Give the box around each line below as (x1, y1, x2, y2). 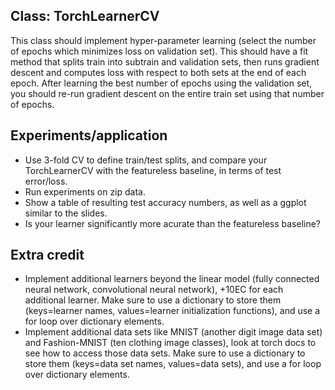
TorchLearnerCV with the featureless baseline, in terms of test (24, 164, 282, 176)
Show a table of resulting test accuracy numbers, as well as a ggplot (24, 196, 307, 208)
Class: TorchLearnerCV (10, 8, 160, 25)
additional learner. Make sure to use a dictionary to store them (24, 294, 282, 306)
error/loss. (24, 175, 68, 187)
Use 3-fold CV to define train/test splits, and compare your (24, 154, 268, 166)
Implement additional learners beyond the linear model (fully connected (24, 273, 320, 285)
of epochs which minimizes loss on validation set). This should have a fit (10, 45, 309, 57)
